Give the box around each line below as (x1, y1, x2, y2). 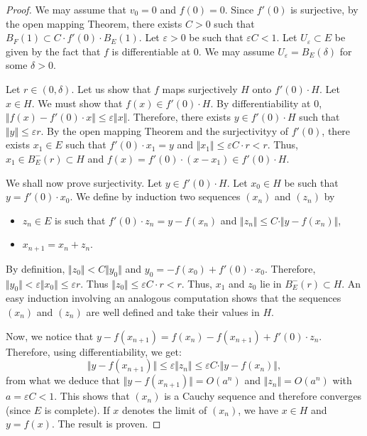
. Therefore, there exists (127, 109, 231, 124)
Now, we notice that (6, 328, 94, 343)
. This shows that (54, 388, 130, 403)
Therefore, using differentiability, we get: (6, 344, 182, 359)
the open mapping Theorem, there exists (6, 16, 182, 31)
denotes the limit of (121, 402, 207, 417)
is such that (55, 212, 106, 227)
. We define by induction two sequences (70, 189, 241, 204)
